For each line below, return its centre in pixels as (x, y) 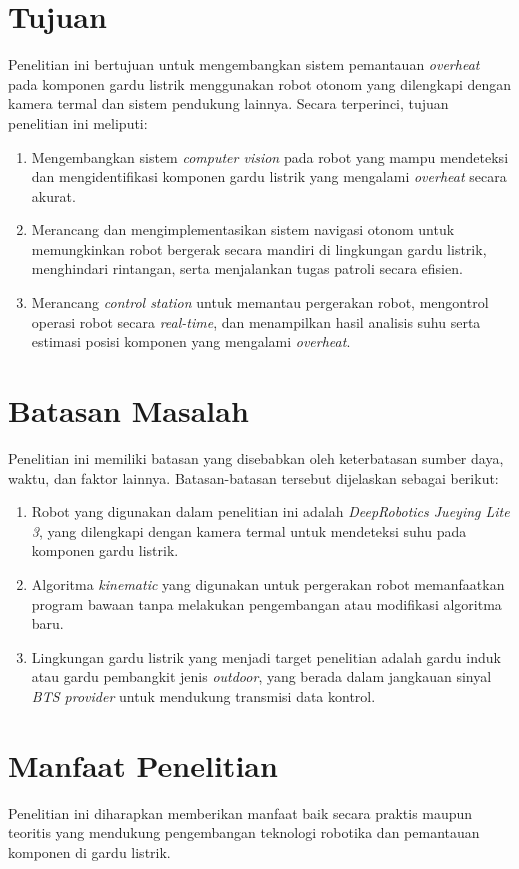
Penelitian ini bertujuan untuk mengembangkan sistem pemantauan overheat (244, 64)
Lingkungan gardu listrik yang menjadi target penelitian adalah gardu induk (266, 656)
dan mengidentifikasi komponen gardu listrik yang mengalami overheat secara (269, 176)
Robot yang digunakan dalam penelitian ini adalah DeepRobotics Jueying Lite (270, 511)
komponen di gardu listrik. (89, 851)
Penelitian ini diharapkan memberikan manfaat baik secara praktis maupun (240, 812)
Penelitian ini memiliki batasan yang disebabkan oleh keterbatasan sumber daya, (256, 457)
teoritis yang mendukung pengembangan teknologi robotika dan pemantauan (244, 832)
